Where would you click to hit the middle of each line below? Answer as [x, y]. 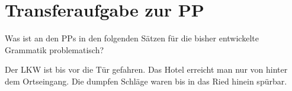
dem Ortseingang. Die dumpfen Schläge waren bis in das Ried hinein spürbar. [146, 81]
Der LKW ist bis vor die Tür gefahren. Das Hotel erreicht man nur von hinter [146, 69]
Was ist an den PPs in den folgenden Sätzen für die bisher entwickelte [132, 38]
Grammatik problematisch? [54, 49]
